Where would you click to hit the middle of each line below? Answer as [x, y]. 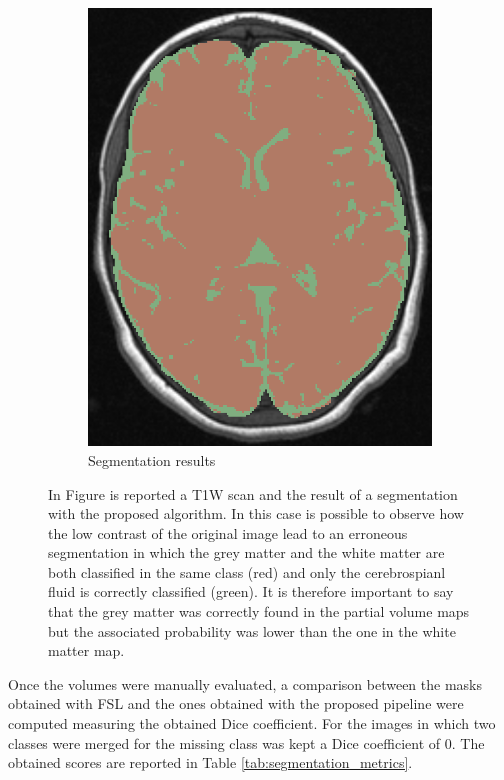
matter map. [86, 650]
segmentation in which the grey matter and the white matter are [246, 552]
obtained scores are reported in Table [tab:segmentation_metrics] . [210, 762]
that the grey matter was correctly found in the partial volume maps [259, 611]
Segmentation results [152, 459]
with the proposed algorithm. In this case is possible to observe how [256, 513]
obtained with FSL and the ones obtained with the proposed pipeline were [236, 703]
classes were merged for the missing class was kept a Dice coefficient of [224, 742]
